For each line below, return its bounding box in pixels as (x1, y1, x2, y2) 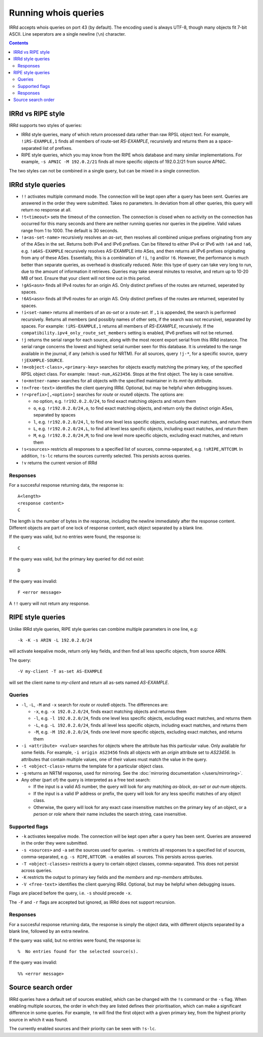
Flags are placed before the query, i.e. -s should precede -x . (9, 890, 132, 896)
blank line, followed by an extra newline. (9, 928, 90, 934)
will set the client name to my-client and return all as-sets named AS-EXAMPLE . (9, 679, 169, 685)
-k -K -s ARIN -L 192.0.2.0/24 (18, 637, 93, 643)
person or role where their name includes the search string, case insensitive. (33, 811, 187, 817)
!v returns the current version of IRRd (21, 459, 97, 466)
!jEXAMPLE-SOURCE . (21, 357, 64, 363)
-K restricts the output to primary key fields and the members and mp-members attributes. (21, 874, 203, 880)
